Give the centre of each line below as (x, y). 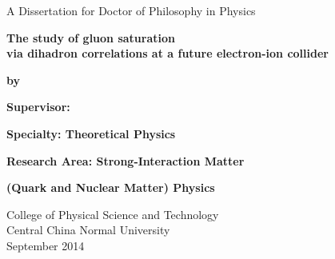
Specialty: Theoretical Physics (91, 133)
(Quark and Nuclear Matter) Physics (111, 187)
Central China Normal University (88, 230)
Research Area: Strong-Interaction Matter (126, 160)
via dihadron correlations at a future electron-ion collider (167, 53)
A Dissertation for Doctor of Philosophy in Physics (131, 10)
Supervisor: (38, 107)
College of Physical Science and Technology (113, 214)
